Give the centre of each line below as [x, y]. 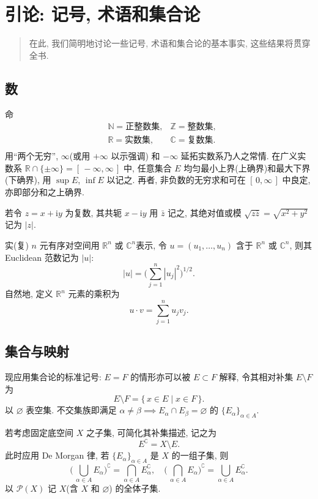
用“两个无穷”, [32, 156]
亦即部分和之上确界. [45, 191]
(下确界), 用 [28, 180]
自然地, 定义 [29, 294]
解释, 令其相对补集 [256, 377]
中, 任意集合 [148, 167]
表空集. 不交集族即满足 [71, 410]
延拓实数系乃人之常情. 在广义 [239, 156]
